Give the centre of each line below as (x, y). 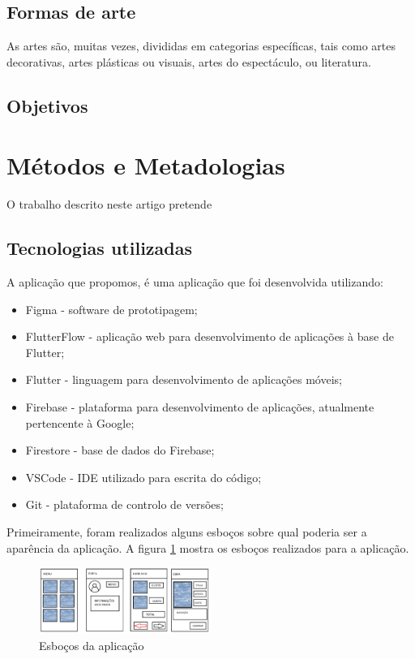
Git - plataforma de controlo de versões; (124, 504)
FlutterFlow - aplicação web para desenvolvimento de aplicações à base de (210, 336)
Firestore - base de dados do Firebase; (120, 450)
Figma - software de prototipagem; (111, 309)
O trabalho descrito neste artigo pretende (109, 204)
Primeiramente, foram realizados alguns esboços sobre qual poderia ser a (187, 532)
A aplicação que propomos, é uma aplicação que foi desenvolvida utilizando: (195, 282)
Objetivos (47, 105)
